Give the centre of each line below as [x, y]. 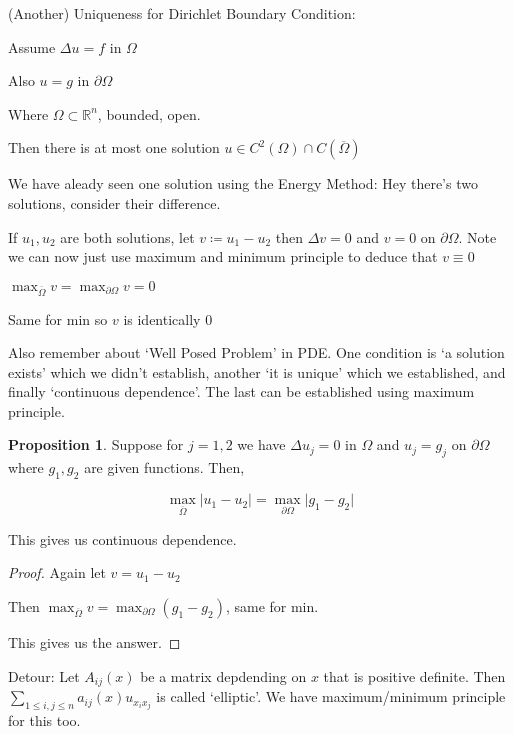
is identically [162, 318]
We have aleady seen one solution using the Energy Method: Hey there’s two [243, 183]
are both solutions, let [127, 236]
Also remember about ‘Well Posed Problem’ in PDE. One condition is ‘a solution [256, 352]
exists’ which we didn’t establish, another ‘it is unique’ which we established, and [257, 371]
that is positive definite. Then [414, 675]
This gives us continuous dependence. [122, 538]
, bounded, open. [149, 113]
